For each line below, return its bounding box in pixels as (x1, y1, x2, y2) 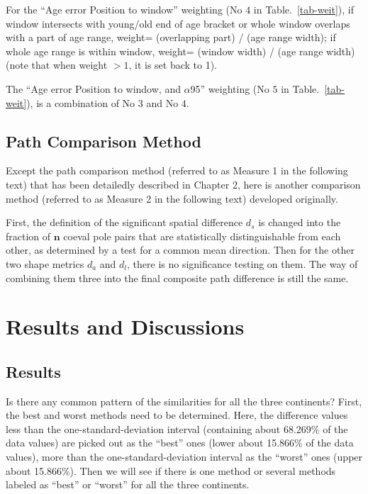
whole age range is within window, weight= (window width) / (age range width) (6, 43, 355, 58)
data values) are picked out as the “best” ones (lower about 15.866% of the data (6, 435, 354, 450)
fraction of (6, 228, 51, 243)
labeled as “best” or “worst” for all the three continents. (6, 477, 250, 492)
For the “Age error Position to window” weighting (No (6, 2, 242, 16)
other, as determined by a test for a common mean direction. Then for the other (6, 242, 355, 257)
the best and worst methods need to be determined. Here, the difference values (6, 408, 348, 422)
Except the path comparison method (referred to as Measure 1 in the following (6, 163, 348, 178)
